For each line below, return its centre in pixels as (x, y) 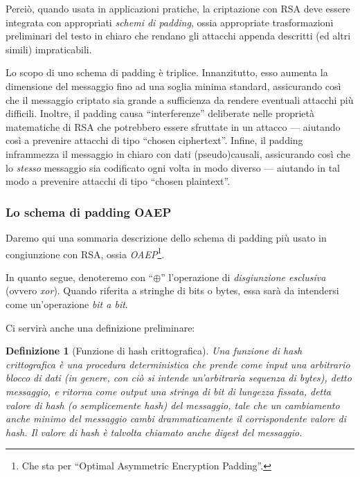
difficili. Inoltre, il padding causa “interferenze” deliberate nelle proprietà (160, 113)
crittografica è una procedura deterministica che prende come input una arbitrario (178, 364)
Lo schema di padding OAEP (89, 211)
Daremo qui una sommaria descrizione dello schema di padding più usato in (166, 237)
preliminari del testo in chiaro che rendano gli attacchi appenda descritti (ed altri (178, 36)
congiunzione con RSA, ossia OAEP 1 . (85, 253)
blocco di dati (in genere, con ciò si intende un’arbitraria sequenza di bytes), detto (179, 378)
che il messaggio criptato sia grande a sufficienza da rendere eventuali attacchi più (180, 99)
